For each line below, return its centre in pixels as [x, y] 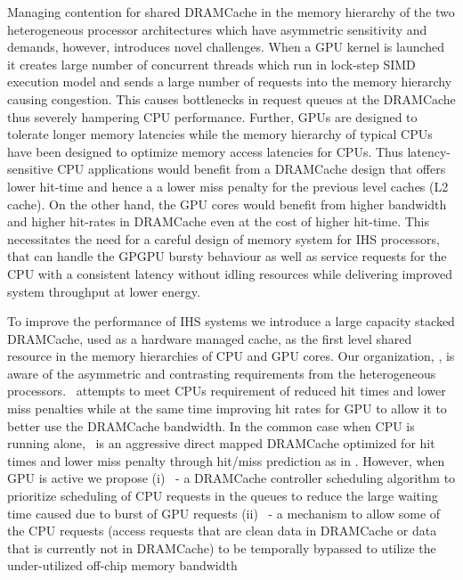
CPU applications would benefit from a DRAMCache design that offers [252, 169]
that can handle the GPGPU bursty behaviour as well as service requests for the [227, 256]
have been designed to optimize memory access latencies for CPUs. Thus [205, 151]
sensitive [30, 169]
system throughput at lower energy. [104, 291]
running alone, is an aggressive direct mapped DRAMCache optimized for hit [221, 443]
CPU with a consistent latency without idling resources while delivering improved [230, 273]
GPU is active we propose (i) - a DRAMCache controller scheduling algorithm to [231, 478]
